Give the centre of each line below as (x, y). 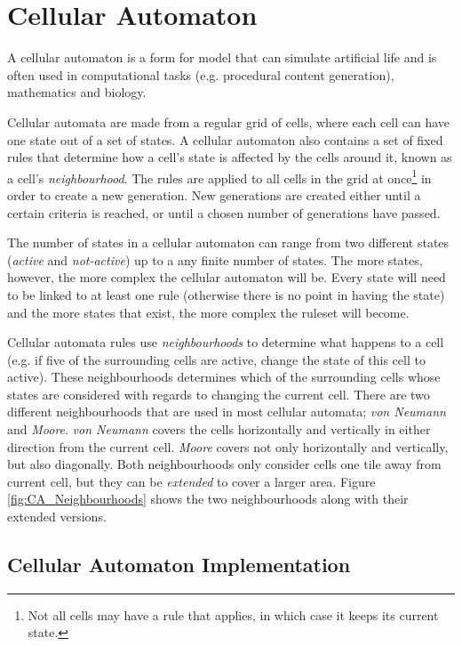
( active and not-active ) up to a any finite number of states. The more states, (215, 259)
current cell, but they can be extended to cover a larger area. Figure (191, 481)
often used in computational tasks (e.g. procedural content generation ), (201, 74)
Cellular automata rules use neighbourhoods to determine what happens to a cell (226, 342)
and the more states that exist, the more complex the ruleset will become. (208, 312)
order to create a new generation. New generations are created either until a (214, 194)
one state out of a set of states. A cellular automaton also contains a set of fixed (225, 139)
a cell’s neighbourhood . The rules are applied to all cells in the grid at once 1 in (219, 176)
